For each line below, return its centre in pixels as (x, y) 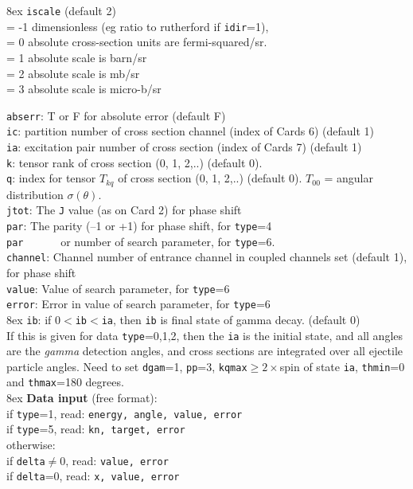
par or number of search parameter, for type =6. (141, 241)
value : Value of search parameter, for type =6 (118, 288)
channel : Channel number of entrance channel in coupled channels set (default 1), (207, 257)
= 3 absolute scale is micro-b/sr (84, 89)
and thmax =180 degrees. (65, 382)
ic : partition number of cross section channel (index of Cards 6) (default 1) (191, 131)
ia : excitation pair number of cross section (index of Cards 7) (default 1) (184, 147)
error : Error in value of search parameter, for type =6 (138, 304)
